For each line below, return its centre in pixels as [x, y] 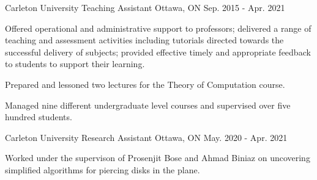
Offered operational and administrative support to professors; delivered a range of [158, 28]
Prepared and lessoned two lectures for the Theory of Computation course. [145, 84]
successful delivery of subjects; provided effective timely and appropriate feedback [158, 52]
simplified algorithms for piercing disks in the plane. [103, 169]
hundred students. [39, 117]
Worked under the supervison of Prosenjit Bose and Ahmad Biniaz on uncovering [158, 158]
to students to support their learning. [75, 64]
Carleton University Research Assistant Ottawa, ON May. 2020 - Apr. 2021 [146, 137]
